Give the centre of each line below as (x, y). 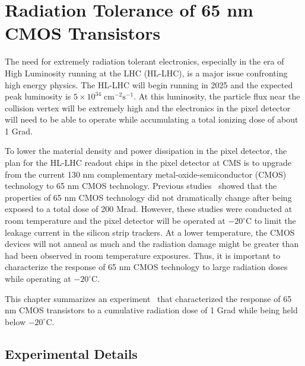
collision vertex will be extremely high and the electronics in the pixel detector (148, 107)
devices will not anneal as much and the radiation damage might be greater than (152, 244)
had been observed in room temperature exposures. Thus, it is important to (143, 255)
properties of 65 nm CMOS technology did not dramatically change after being (148, 197)
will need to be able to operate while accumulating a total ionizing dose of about (152, 119)
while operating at (38, 278)
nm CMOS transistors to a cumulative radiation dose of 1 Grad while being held (151, 310)
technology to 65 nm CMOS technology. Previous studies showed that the (141, 186)
